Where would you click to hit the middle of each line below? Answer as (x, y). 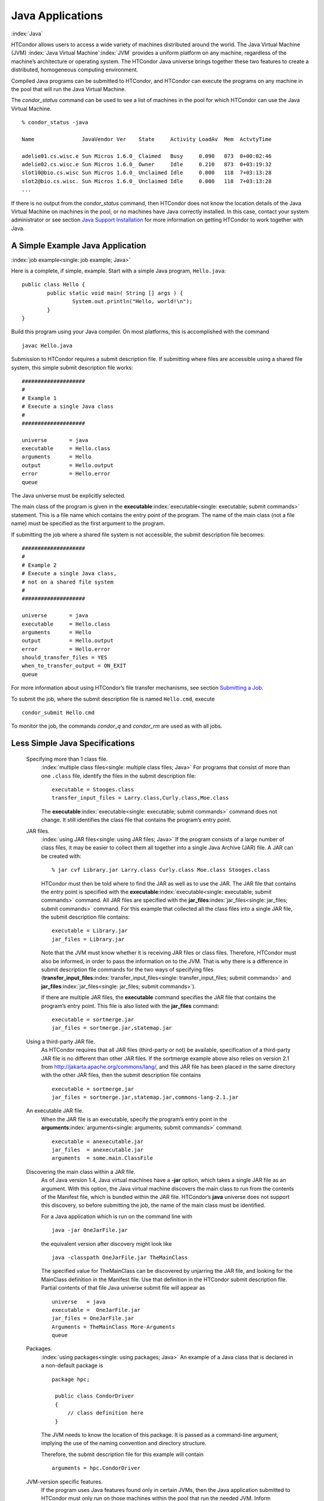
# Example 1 (39, 398)
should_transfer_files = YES (64, 658)
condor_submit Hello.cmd (58, 713)
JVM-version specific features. (64, 1481)
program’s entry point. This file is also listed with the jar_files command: (130, 1006)
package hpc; (71, 1379)
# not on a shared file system (68, 582)
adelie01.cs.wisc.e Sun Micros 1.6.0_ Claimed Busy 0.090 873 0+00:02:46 (147, 156)
